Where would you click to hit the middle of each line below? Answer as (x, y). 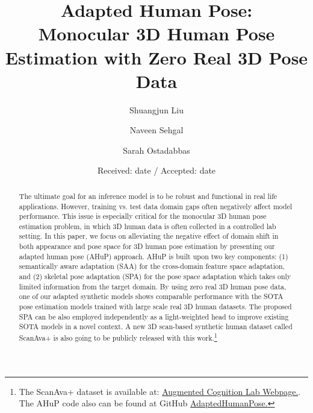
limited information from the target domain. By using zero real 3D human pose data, (153, 286)
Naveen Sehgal (156, 130)
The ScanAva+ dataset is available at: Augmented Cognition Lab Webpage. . (160, 391)
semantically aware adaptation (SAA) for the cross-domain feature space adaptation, (152, 266)
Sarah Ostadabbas (156, 150)
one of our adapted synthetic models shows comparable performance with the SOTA (151, 296)
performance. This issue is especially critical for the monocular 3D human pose (143, 216)
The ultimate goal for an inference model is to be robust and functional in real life (148, 196)
